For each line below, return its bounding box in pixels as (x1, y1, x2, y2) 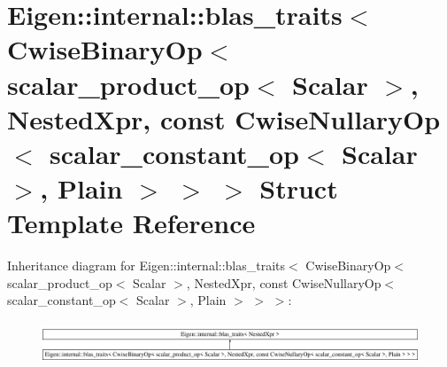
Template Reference (7, 205, 256, 241)
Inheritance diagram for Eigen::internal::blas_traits (7, 256, 286, 275)
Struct (259, 170, 338, 207)
